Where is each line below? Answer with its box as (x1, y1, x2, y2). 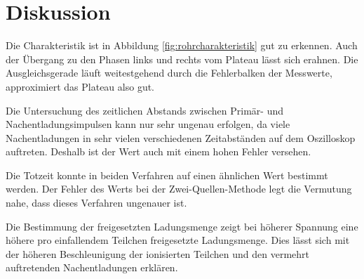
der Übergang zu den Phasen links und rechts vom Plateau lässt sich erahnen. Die (6, 51, 358, 66)
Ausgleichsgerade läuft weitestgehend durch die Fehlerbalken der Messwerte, (6, 65, 332, 80)
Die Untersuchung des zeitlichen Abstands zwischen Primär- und (6, 103, 283, 117)
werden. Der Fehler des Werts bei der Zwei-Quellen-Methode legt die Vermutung (6, 181, 352, 196)
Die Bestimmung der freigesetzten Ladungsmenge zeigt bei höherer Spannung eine (6, 219, 358, 233)
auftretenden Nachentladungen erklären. (6, 260, 178, 275)
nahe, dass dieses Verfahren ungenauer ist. (6, 195, 187, 210)
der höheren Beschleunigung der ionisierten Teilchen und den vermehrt (6, 246, 310, 261)
